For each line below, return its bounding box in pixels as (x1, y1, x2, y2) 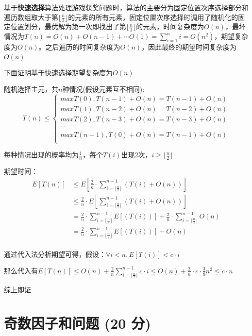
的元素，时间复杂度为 (136, 21, 204, 32)
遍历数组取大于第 (4, 12, 58, 22)
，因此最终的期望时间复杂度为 (141, 42, 237, 52)
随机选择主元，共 (4, 84, 58, 94)
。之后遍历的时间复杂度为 (38, 42, 120, 52)
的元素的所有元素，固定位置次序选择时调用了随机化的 (68, 12, 238, 22)
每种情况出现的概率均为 (4, 150, 79, 160)
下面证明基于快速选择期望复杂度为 (4, 67, 113, 78)
